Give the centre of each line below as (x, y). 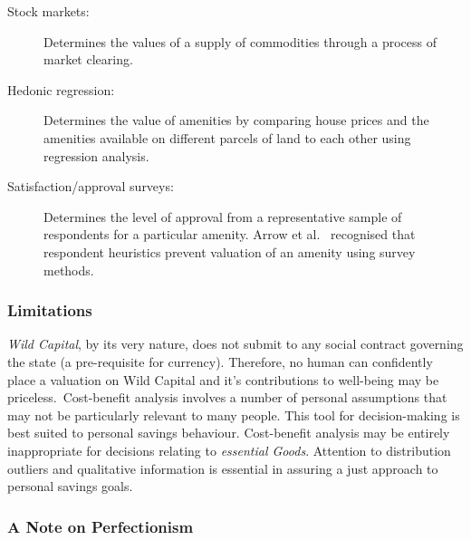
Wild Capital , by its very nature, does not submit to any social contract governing (235, 344)
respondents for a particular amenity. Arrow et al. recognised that (230, 234)
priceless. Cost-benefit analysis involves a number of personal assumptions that (227, 397)
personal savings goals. (70, 486)
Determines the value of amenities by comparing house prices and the (236, 120)
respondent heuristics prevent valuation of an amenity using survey (230, 251)
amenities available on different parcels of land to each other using (227, 137)
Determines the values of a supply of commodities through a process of (240, 41)
